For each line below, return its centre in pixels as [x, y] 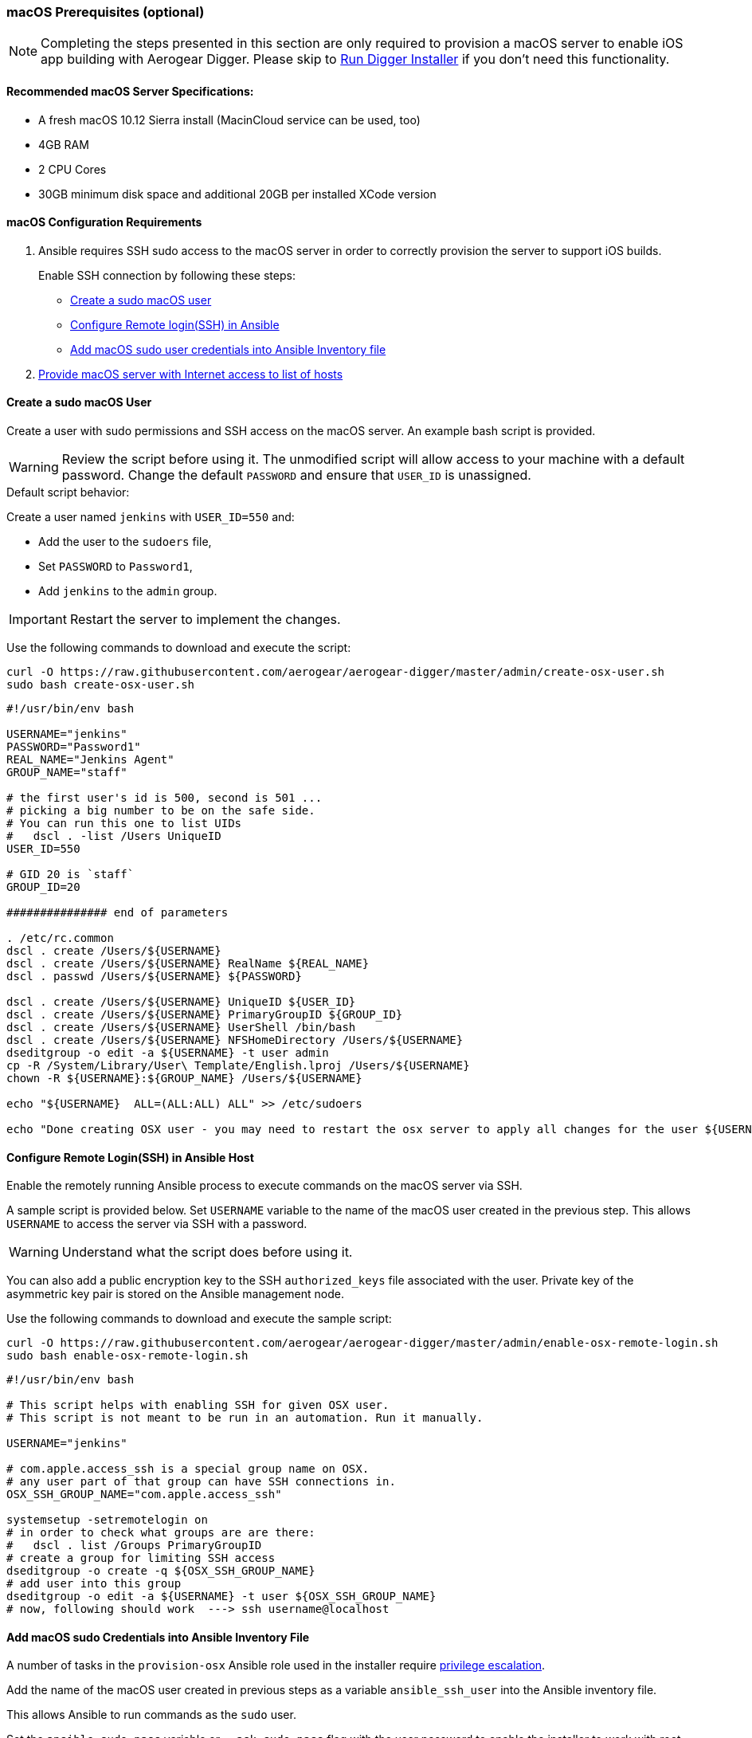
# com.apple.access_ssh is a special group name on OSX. [188, 1469]
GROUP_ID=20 [43, 887]
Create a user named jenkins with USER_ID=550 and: [151, 517]
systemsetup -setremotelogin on [107, 1520]
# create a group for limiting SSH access [141, 1558]
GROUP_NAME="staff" [67, 773]
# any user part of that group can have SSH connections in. [201, 1482]
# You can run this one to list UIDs [124, 824]
